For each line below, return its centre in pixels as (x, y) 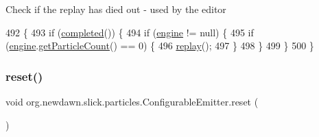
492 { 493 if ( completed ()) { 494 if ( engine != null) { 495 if (130, 32)
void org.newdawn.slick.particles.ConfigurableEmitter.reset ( (132, 101)
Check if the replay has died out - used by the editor (116, 9)
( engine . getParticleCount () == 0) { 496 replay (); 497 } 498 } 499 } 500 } (160, 46)
